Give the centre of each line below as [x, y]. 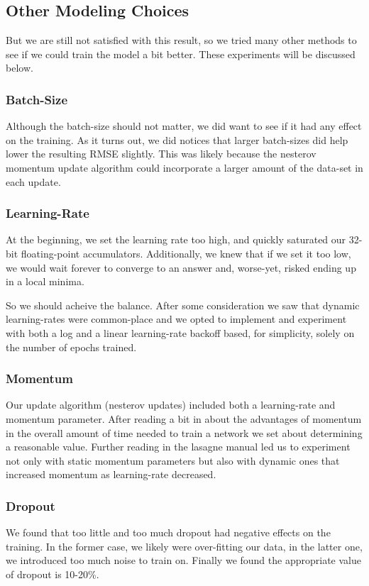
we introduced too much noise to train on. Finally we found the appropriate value [183, 560]
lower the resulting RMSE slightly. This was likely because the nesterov [161, 154]
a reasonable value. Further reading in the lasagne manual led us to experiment [178, 447]
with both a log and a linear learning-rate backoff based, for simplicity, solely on [180, 332]
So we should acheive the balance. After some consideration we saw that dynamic [183, 305]
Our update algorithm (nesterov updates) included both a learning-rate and [171, 405]
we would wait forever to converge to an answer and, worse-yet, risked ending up [181, 267]
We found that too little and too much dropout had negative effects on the [168, 532]
